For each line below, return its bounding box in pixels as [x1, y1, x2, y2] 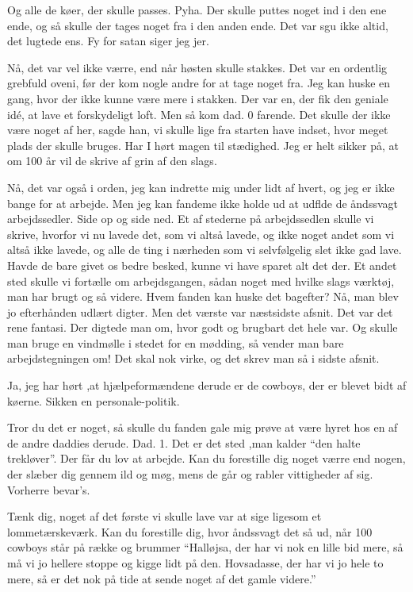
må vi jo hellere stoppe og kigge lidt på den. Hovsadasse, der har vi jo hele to [7, 555, 384, 571]
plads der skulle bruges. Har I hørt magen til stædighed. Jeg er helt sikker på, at [7, 136, 399, 153]
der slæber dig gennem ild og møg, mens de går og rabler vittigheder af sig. [7, 466, 373, 482]
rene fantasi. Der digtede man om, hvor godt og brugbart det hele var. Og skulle [7, 319, 398, 336]
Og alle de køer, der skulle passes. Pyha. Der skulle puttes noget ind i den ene [7, 2, 387, 17]
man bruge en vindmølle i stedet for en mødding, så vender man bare [7, 334, 344, 351]
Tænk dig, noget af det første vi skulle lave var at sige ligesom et [7, 508, 322, 525]
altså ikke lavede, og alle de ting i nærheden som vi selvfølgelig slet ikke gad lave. [7, 241, 402, 258]
